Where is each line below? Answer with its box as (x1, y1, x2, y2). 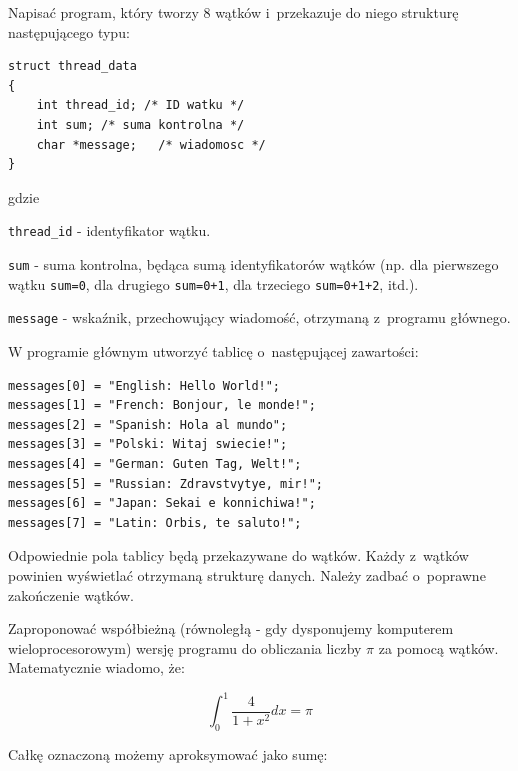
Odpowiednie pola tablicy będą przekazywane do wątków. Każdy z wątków (8, 545, 469, 566)
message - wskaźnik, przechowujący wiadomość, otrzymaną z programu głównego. (8, 307, 511, 328)
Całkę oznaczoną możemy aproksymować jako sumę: (8, 744, 328, 765)
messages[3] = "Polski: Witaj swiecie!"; (8, 437, 288, 452)
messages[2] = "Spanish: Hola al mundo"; (8, 417, 288, 432)
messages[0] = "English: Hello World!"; (8, 378, 281, 393)
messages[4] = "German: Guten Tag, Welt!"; (8, 456, 302, 471)
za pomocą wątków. (378, 637, 499, 658)
